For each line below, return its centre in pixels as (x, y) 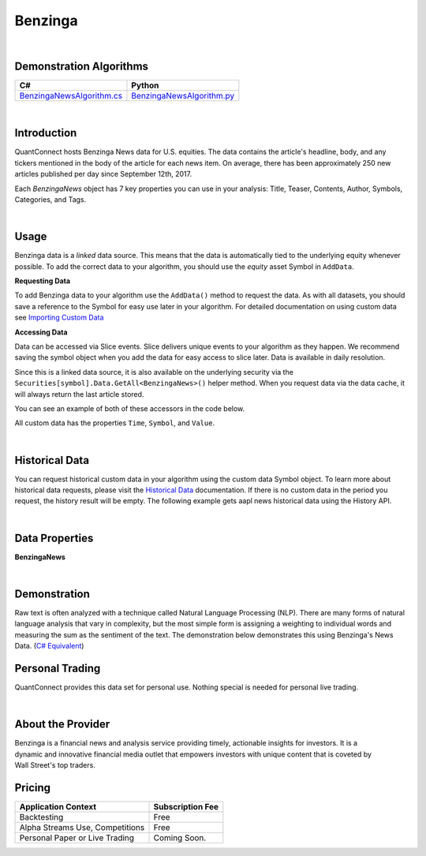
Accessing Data (41, 332)
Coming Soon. (180, 838)
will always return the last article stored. (79, 394)
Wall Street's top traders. (55, 765)
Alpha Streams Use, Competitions (82, 828)
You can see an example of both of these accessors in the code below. (130, 408)
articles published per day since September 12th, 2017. (103, 174)
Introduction (46, 133)
